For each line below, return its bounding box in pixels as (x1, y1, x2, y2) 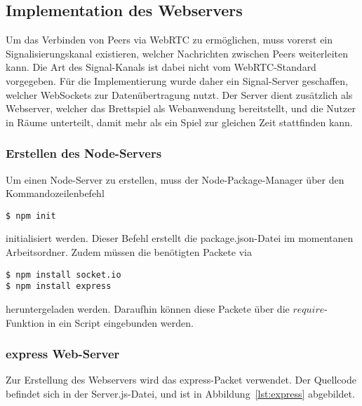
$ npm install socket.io (6, 269, 121, 280)
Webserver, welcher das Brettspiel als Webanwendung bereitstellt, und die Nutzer (6, 101, 356, 116)
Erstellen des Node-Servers (6, 144, 162, 162)
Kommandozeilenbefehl (6, 186, 105, 201)
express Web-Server (6, 345, 120, 363)
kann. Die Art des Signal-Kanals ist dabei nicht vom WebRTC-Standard (6, 60, 316, 74)
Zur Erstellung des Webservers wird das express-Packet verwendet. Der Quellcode (6, 372, 356, 387)
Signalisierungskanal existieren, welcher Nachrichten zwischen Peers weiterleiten (6, 46, 349, 60)
